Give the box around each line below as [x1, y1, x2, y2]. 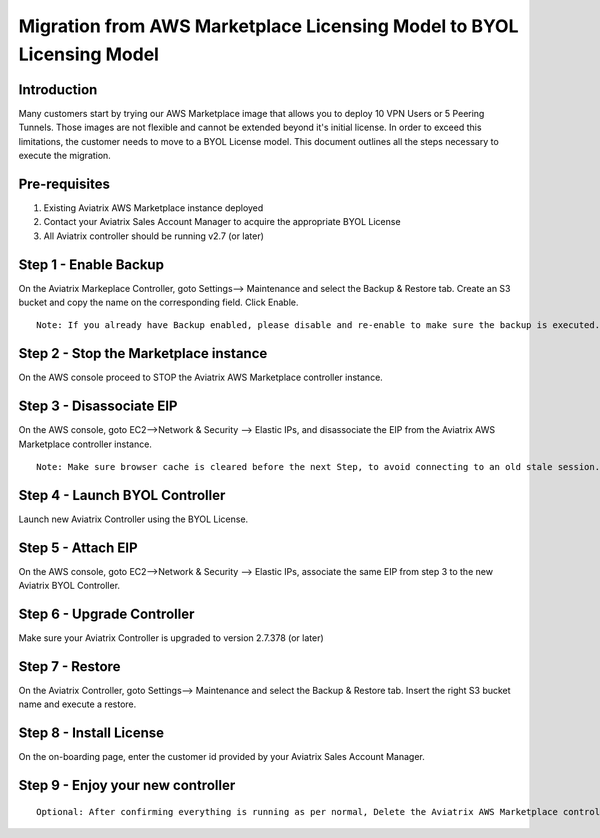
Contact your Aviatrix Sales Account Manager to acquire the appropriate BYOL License [43, 216, 401, 228]
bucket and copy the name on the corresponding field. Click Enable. [18, 296, 299, 309]
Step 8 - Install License [18, 725, 165, 742]
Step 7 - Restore [18, 658, 121, 675]
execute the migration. [18, 150, 112, 162]
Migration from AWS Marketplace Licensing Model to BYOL [18, 15, 519, 37]
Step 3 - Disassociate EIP [18, 398, 178, 415]
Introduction [18, 81, 98, 98]
